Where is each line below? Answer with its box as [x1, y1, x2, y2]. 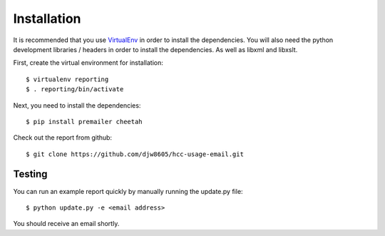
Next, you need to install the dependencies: [13, 101, 141, 110]
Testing [13, 168, 48, 180]
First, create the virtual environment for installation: [13, 58, 164, 67]
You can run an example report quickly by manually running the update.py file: [13, 187, 243, 195]
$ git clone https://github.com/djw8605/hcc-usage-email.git [26, 150, 244, 158]
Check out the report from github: [13, 133, 113, 142]
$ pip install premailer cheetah [26, 118, 143, 125]
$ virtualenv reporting [26, 75, 109, 83]
